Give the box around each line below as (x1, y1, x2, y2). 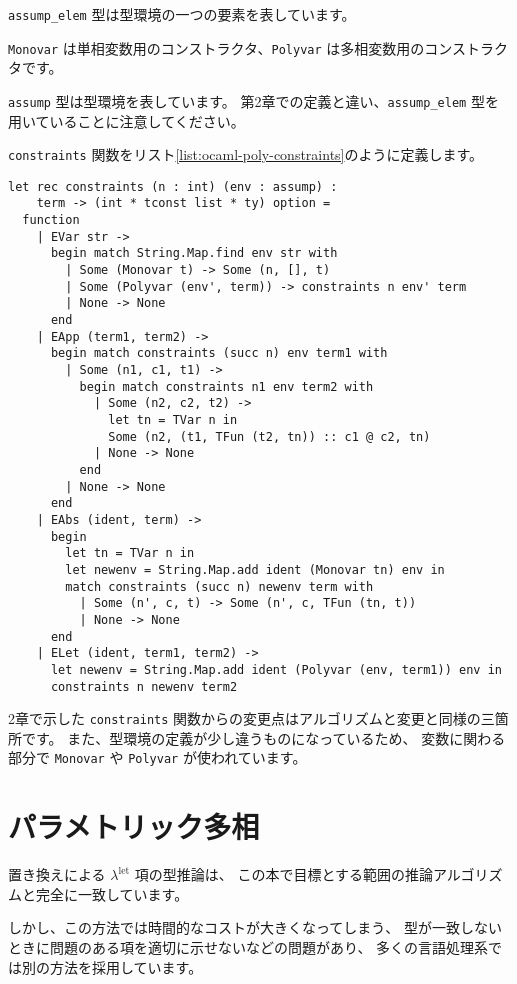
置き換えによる (8, 864, 106, 885)
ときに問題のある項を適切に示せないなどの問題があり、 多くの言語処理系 (8, 936, 489, 957)
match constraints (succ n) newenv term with (65, 579, 374, 594)
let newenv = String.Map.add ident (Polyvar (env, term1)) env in (50, 662, 502, 677)
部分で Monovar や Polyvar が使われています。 (8, 747, 307, 768)
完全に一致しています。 (35, 883, 189, 904)
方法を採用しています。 (49, 956, 203, 977)
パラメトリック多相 (8, 806, 260, 847)
